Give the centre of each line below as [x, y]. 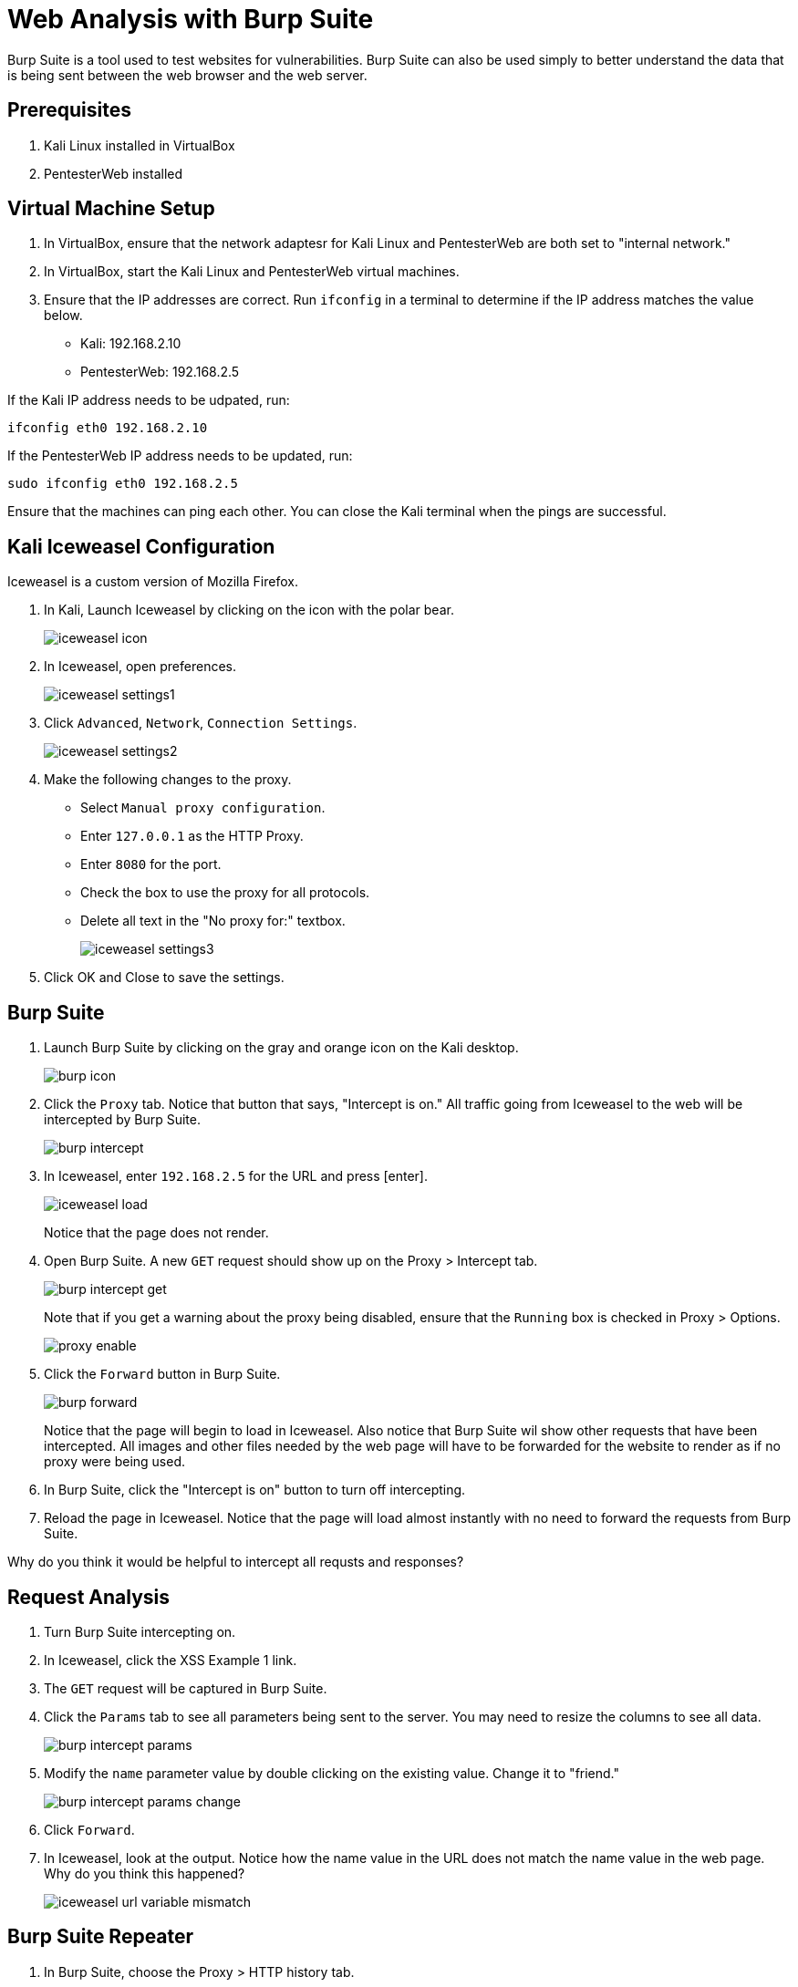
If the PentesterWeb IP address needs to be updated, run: [180, 456]
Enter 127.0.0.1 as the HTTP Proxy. [192, 836]
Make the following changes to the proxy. [168, 780]
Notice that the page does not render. [156, 1233]
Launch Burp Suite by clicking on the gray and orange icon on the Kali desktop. [281, 1048]
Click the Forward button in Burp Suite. [162, 1374]
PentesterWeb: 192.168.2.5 [160, 372]
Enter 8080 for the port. [151, 864]
